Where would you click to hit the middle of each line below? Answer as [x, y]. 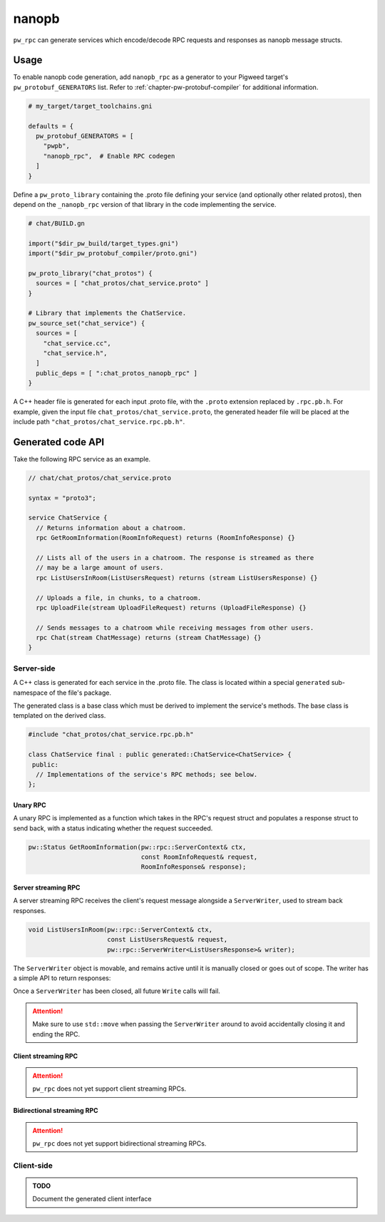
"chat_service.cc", [77, 343]
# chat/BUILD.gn [57, 223]
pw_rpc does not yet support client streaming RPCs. [109, 1089]
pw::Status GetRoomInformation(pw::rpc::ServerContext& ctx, [137, 847]
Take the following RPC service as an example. [82, 459]
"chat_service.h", [75, 353]
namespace [30, 693]
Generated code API [59, 442]
